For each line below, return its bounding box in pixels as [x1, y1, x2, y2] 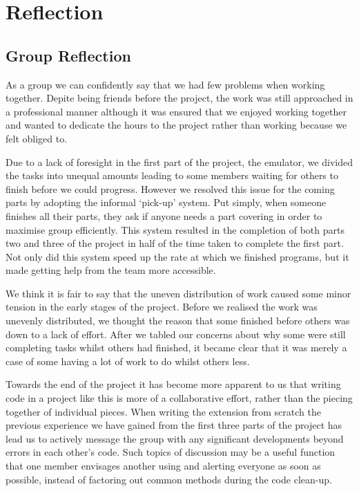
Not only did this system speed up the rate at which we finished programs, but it [6, 249, 349, 263]
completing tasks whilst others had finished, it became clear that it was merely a [6, 340, 347, 355]
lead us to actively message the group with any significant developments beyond [6, 431, 344, 445]
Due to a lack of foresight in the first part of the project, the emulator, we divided [6, 154, 353, 169]
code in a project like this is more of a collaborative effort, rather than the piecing [6, 391, 353, 405]
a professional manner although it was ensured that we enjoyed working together [6, 104, 347, 118]
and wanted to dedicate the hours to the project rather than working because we [6, 118, 347, 132]
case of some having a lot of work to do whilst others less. [6, 353, 250, 368]
